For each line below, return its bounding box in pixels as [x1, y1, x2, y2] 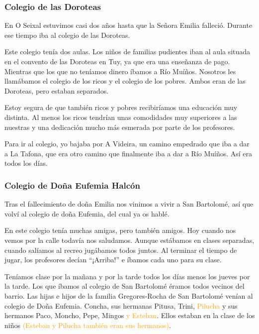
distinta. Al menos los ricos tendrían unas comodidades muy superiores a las [4, 111, 237, 122]
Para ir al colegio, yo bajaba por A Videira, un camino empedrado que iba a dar [4, 138, 250, 149]
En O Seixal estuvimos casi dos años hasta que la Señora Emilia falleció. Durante [4, 20, 253, 30]
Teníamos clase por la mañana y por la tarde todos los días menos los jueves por [4, 271, 250, 281]
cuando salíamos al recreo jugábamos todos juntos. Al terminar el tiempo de [4, 244, 237, 255]
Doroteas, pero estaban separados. [4, 85, 109, 96]
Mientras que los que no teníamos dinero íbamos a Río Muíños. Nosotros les [4, 66, 236, 76]
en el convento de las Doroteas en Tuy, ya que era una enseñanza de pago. [4, 56, 230, 66]
